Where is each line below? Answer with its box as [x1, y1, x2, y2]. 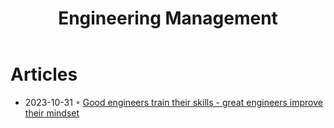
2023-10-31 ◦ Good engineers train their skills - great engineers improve [24, 96, 323, 108]
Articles [10, 63, 78, 86]
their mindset [24, 107, 80, 119]
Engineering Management [58, 7, 278, 30]
